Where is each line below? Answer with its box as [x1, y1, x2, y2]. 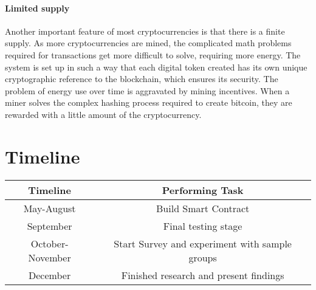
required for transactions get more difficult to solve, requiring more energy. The [5, 48, 301, 61]
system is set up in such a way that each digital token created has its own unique [5, 60, 307, 73]
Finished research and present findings [121, 268, 284, 282]
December [29, 268, 71, 282]
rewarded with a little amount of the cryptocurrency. [5, 108, 202, 120]
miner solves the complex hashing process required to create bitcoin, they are [5, 96, 292, 109]
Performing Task [162, 182, 244, 197]
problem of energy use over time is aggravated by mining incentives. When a [5, 84, 290, 97]
